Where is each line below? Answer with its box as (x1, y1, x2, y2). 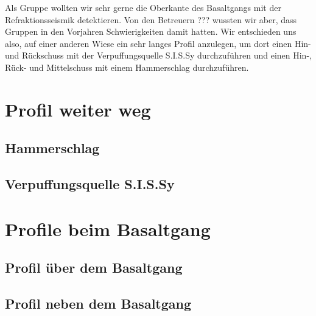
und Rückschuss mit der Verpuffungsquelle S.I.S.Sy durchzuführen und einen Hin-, (5, 49, 312, 62)
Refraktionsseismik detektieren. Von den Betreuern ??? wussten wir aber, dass (5, 13, 297, 26)
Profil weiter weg (5, 96, 151, 121)
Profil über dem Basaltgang (5, 258, 183, 277)
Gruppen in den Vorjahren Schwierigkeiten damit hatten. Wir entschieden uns (5, 25, 297, 38)
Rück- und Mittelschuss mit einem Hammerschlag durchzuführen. (5, 60, 249, 73)
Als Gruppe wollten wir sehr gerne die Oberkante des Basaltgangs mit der (5, 1, 281, 13)
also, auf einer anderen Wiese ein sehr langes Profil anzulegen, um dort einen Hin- (5, 37, 311, 49)
